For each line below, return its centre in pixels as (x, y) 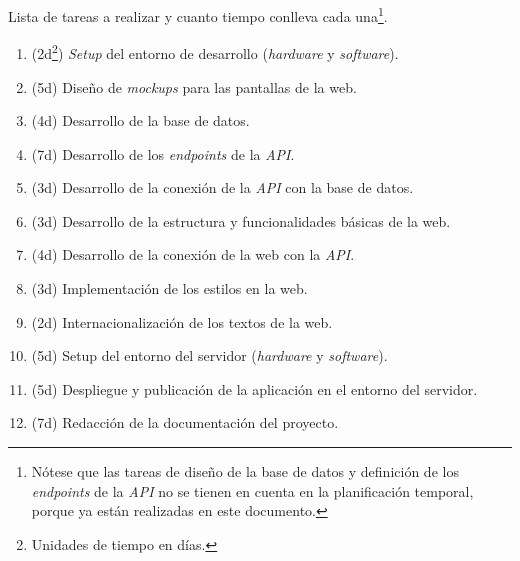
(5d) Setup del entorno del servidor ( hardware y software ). (209, 355)
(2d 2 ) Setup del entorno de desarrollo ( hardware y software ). (215, 51)
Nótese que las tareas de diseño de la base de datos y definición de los (245, 471)
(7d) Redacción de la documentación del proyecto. (185, 422)
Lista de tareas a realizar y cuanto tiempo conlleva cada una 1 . (198, 14)
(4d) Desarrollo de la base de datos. (140, 120)
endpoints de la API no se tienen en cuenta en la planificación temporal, (252, 490)
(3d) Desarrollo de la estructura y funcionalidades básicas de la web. (241, 220)
